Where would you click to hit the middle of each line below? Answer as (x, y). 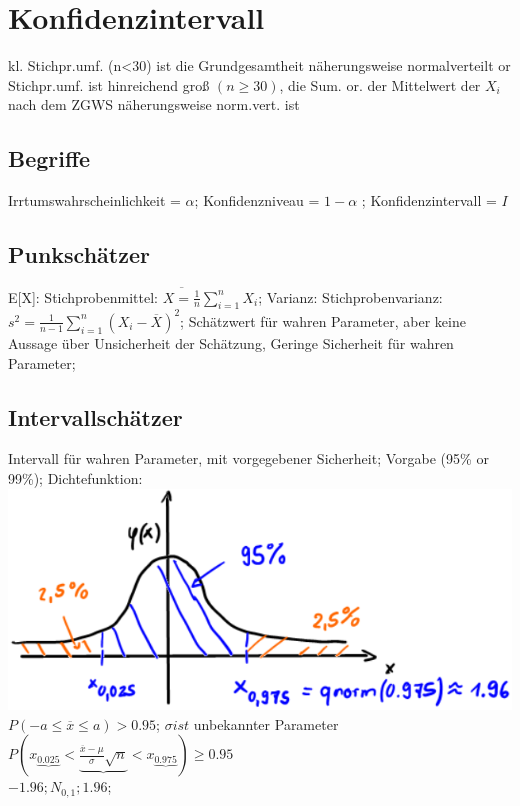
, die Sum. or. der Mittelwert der (380, 84)
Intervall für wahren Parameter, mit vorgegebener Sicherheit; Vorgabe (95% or (248, 458)
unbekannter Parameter (266, 723)
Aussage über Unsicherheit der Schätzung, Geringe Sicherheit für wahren (231, 342)
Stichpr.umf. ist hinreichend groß (109, 84)
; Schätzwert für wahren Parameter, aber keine (323, 320)
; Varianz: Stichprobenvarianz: (350, 296)
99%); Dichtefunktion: (75, 477)
